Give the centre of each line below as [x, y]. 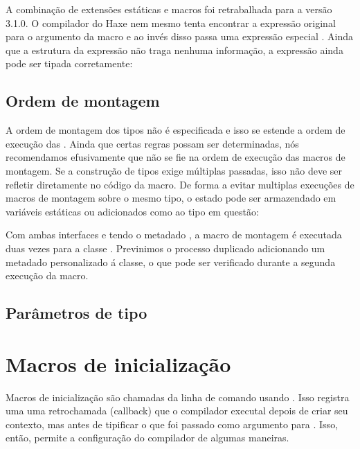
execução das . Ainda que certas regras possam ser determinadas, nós [152, 143]
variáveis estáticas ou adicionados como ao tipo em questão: [132, 211]
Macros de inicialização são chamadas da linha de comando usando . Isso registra [178, 397]
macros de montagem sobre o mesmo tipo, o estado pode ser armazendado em [171, 198]
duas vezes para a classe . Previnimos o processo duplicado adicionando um [165, 248]
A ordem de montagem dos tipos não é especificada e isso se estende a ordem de [175, 130]
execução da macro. [47, 275]
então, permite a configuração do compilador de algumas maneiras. [147, 438]
